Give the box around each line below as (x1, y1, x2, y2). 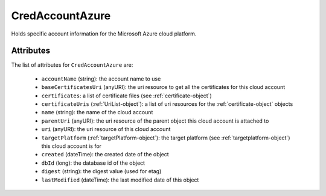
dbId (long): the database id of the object (41, 159, 145, 167)
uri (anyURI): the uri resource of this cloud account (41, 126, 171, 133)
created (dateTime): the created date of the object (41, 151, 169, 158)
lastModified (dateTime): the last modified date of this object (41, 176, 199, 183)
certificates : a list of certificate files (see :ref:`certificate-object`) (41, 92, 212, 99)
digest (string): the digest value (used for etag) (41, 168, 162, 175)
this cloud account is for (41, 142, 102, 150)
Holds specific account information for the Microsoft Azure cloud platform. (11, 30, 197, 37)
